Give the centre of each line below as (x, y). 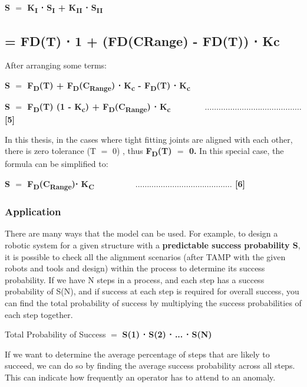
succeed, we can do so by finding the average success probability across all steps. (150, 365)
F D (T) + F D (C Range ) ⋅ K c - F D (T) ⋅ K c (109, 86)
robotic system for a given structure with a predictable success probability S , (153, 245)
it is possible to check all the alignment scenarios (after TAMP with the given (145, 256)
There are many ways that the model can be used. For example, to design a (141, 233)
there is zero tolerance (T (50, 151)
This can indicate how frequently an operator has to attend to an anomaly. (140, 377)
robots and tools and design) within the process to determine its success (135, 268)
